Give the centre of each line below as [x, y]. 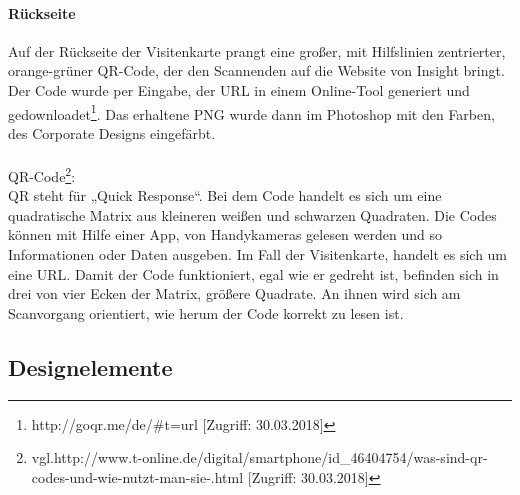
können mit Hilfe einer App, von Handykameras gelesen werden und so [225, 234]
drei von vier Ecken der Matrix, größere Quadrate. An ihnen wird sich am [234, 293]
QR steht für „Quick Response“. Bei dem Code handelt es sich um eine [225, 195]
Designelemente [90, 366]
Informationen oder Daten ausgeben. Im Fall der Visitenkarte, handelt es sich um [258, 254]
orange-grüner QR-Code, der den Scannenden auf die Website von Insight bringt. [256, 70]
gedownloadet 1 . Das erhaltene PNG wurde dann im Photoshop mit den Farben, [251, 112]
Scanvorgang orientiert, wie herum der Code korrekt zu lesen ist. [206, 312]
